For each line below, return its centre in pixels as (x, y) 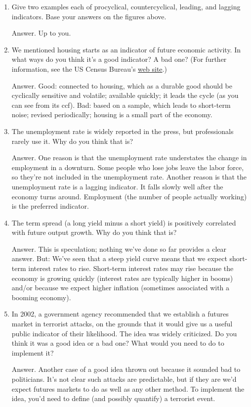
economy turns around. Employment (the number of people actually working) (129, 196)
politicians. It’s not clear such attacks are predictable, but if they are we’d (124, 379)
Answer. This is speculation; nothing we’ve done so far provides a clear (119, 249)
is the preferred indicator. (50, 206)
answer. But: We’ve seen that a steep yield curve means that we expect (119, 258)
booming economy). (41, 297)
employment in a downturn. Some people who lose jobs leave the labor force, (128, 167)
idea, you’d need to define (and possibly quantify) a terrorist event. (113, 398)
